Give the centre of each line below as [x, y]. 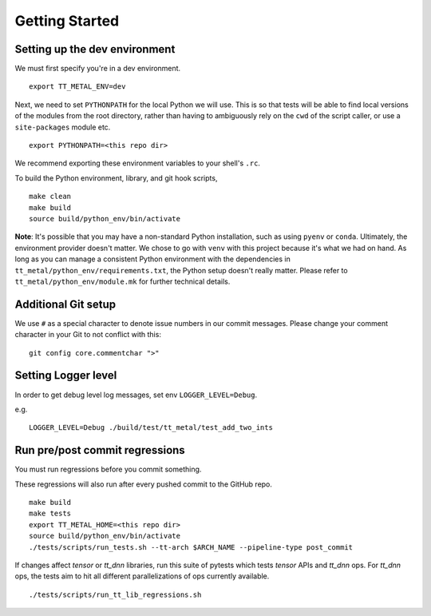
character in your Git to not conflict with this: [88, 335]
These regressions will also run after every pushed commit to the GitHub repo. [144, 484]
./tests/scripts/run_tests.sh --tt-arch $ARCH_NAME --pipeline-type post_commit [191, 547]
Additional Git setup [65, 304]
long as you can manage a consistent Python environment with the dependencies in [152, 259]
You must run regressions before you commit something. [108, 469]
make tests [50, 514]
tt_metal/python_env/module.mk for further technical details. [123, 281]
